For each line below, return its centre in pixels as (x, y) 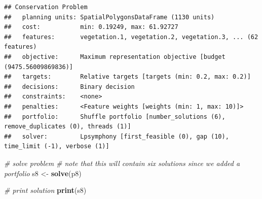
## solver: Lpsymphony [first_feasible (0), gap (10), (117, 136)
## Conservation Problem (46, 7)
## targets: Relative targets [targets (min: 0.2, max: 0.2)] (127, 77)
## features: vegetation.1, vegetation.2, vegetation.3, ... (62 (131, 37)
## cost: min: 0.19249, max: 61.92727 (91, 27)
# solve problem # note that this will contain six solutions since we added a (122, 163)
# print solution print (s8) (45, 190)
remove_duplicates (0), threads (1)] (68, 127)
